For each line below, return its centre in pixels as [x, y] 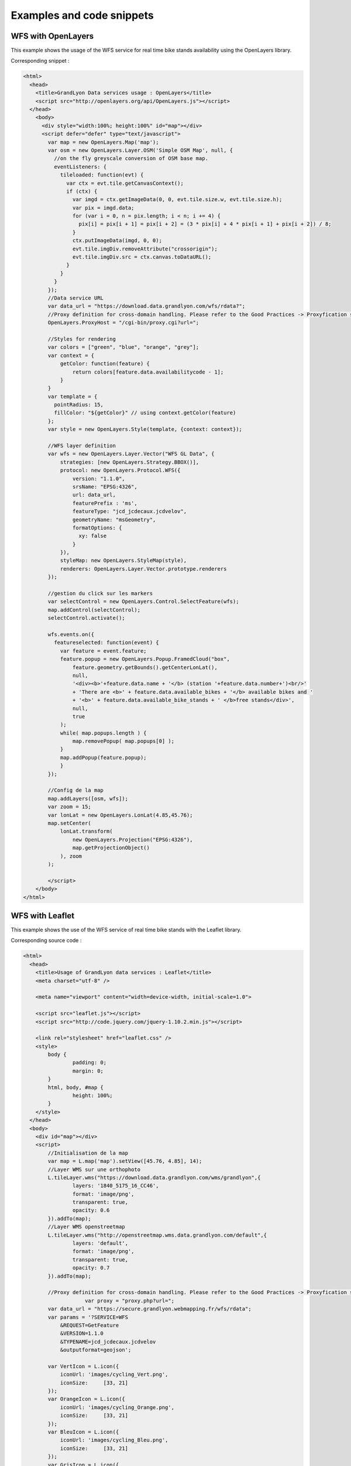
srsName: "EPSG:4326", [105, 486]
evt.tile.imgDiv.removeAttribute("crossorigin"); [145, 249]
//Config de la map [75, 790]
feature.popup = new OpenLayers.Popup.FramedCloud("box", [145, 659]
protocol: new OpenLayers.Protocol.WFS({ [120, 470]
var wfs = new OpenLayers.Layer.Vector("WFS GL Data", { [131, 454]
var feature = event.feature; [103, 651]
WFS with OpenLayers [52, 36]
